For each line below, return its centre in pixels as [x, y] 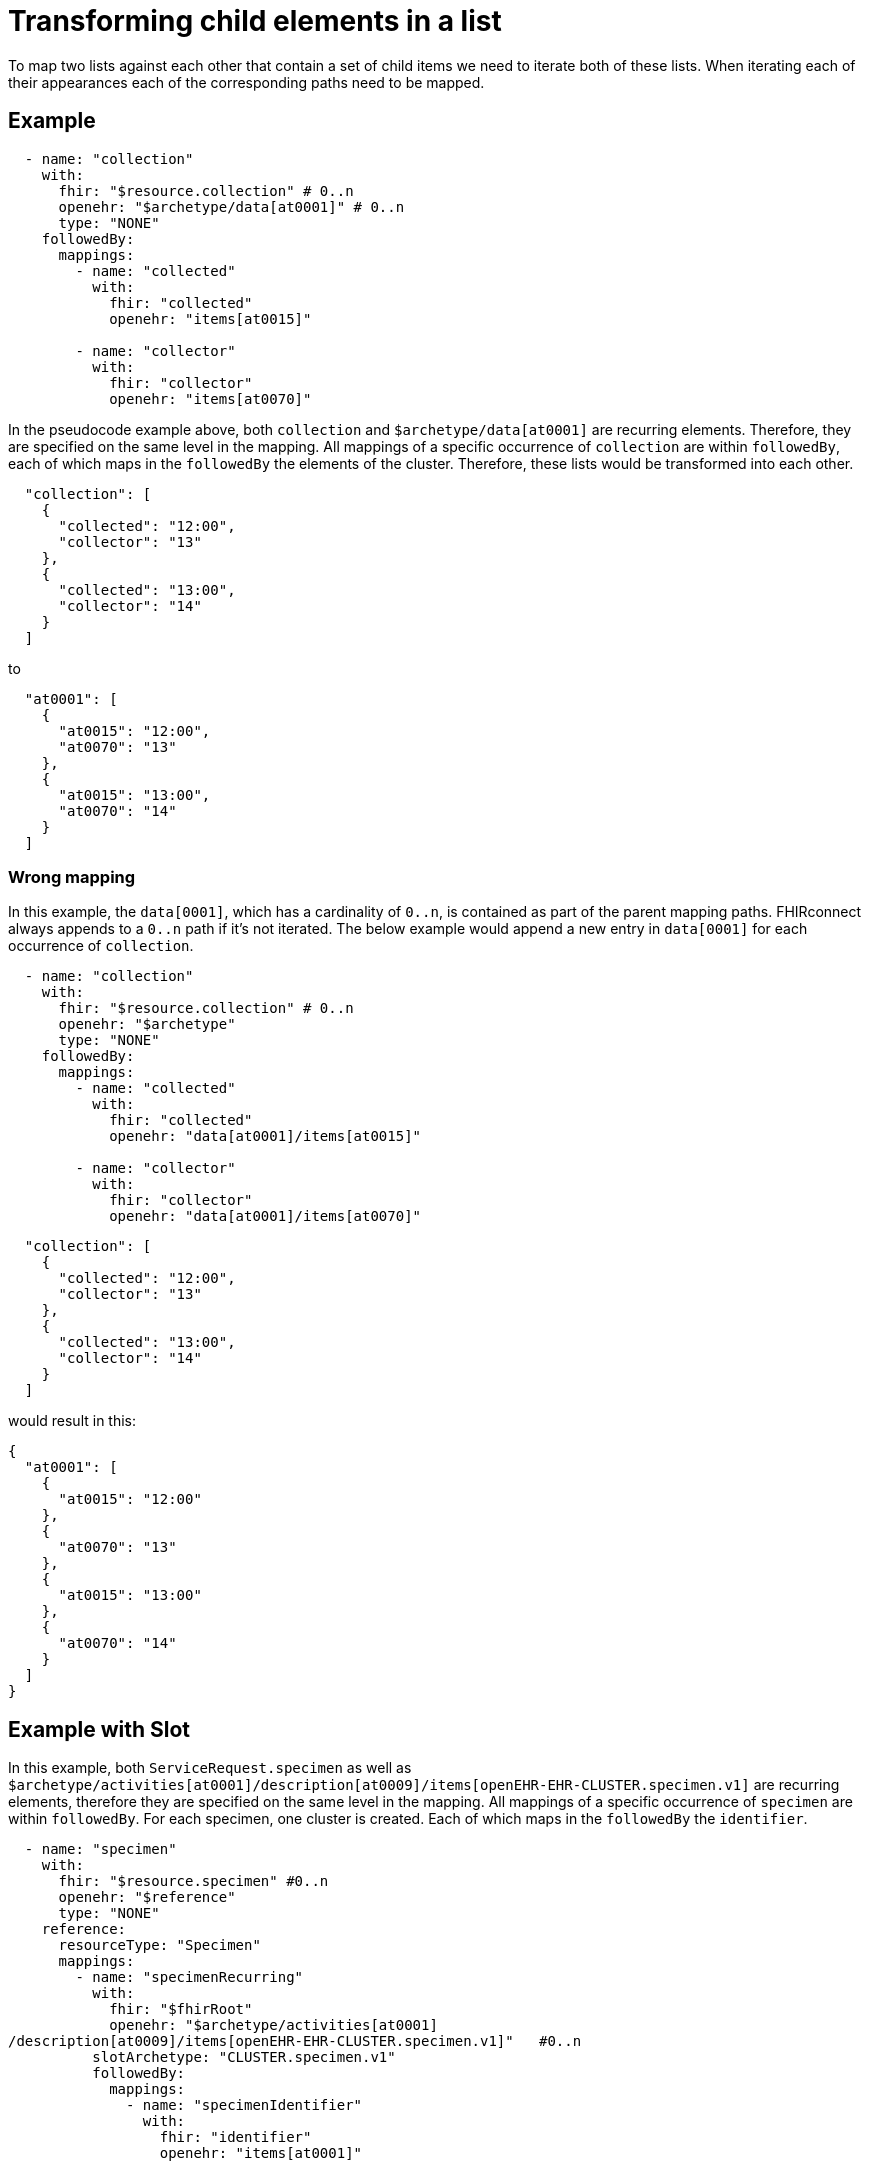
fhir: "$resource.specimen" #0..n [193, 1881]
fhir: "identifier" [235, 2137]
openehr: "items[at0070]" [210, 398]
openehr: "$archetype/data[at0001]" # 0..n [231, 206]
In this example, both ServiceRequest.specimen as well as [210, 1768]
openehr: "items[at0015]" [210, 318]
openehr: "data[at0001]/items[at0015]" [265, 1136]
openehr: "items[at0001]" [261, 2153]
